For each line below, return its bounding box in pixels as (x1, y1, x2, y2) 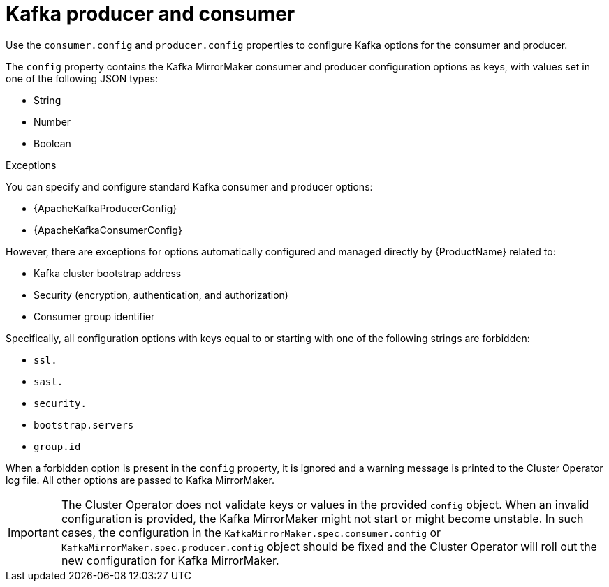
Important (8, 525, 59, 540)
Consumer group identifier (34, 310, 155, 322)
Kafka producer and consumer (6, 2, 295, 26)
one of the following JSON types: (6, 72, 159, 84)
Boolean (34, 137, 71, 149)
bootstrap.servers (34, 419, 134, 431)
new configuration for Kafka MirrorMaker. (61, 553, 279, 567)
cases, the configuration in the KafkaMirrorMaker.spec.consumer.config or (61, 525, 441, 540)
